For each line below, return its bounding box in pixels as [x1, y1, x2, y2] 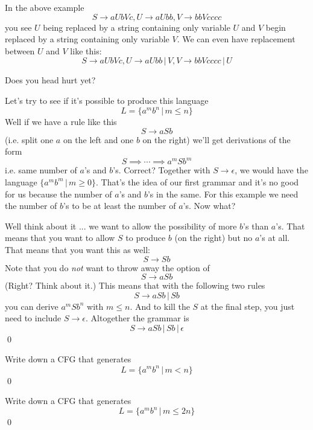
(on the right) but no [174, 231, 253, 244]
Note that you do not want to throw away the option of [5, 261, 210, 274]
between [5, 44, 35, 57]
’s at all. [259, 231, 290, 244]
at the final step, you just [200, 300, 295, 312]
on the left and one [63, 133, 134, 146]
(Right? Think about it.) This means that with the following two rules [5, 279, 265, 292]
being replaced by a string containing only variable [43, 21, 230, 33]
